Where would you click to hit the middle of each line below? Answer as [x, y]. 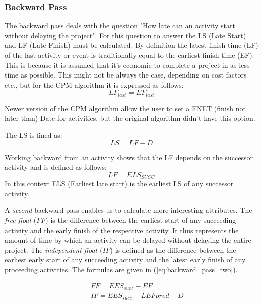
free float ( [21, 220]
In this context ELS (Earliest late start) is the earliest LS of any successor [119, 183]
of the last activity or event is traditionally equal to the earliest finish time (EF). [129, 55]
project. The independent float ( [54, 249]
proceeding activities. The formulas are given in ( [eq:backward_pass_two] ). [121, 269]
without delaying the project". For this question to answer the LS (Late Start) [125, 35]
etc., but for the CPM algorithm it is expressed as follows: [94, 84]
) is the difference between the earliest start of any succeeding [141, 220]
